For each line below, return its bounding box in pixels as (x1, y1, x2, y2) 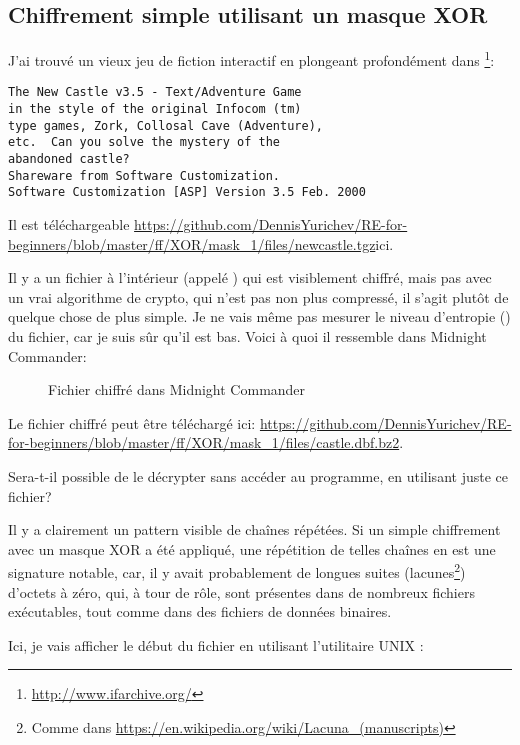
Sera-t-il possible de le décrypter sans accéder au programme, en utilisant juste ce (8, 465, 508, 486)
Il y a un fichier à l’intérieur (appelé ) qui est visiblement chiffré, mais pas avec (8, 267, 492, 288)
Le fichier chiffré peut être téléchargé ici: (8, 412, 256, 433)
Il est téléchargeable (8, 214, 130, 235)
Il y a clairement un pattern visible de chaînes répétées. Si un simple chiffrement (8, 519, 501, 540)
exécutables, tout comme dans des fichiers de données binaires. (8, 601, 392, 622)
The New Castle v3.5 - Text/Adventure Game (8, 85, 302, 100)
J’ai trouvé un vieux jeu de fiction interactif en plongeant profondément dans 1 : (8, 47, 495, 70)
